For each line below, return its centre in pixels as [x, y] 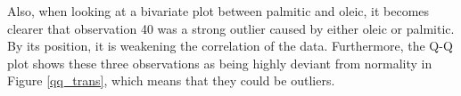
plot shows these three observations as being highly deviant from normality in [220, 63]
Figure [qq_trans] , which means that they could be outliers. [171, 80]
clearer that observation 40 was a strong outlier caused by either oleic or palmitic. [231, 28]
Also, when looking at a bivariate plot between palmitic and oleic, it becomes [218, 11]
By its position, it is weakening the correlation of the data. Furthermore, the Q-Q [230, 46]
